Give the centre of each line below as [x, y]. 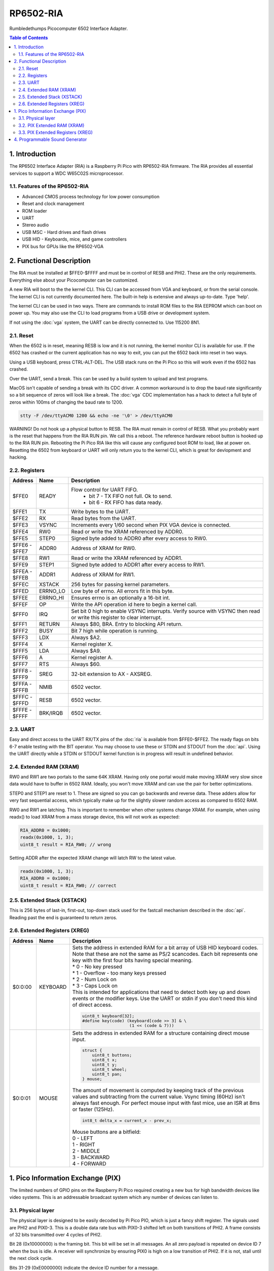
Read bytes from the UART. [104, 519]
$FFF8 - [22, 671]
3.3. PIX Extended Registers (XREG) [56, 133]
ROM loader [35, 210]
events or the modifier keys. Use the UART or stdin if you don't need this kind [165, 998]
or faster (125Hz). [93, 1109]
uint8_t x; [105, 1060]
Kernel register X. [92, 644]
